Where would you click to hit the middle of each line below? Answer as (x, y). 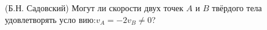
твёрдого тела (237, 8)
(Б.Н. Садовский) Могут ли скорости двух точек (94, 8)
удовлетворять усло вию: (51, 19)
